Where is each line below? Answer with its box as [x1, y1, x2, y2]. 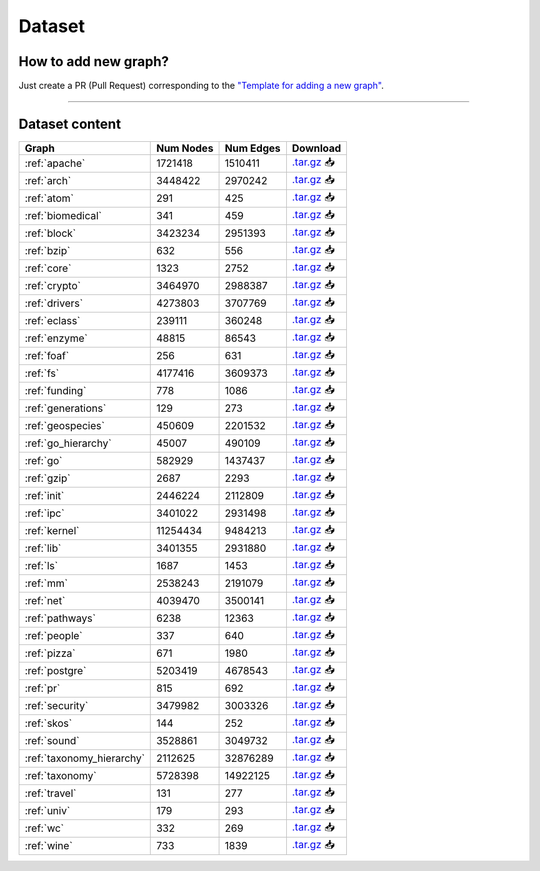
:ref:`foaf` [24, 349, 70, 363]
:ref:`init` [24, 489, 65, 503]
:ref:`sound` [24, 734, 80, 748]
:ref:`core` [24, 261, 72, 275]
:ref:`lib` [24, 541, 62, 555]
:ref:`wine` [24, 839, 74, 853]
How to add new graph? [18, 53, 169, 70]
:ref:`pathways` [24, 611, 97, 625]
